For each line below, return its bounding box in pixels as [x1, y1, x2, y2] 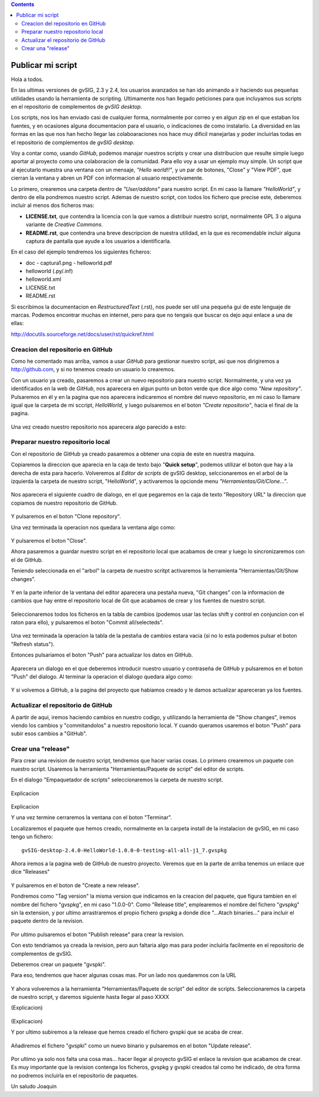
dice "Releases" [11, 868, 50, 875]
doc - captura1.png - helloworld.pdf [25, 259, 112, 266]
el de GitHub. [11, 556, 43, 563]
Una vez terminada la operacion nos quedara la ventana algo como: [11, 524, 175, 531]
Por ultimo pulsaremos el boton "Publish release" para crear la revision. [11, 931, 185, 938]
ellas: [11, 320, 24, 327]
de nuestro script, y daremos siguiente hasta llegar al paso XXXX [11, 994, 170, 1001]
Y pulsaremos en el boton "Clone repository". [11, 513, 121, 520]
